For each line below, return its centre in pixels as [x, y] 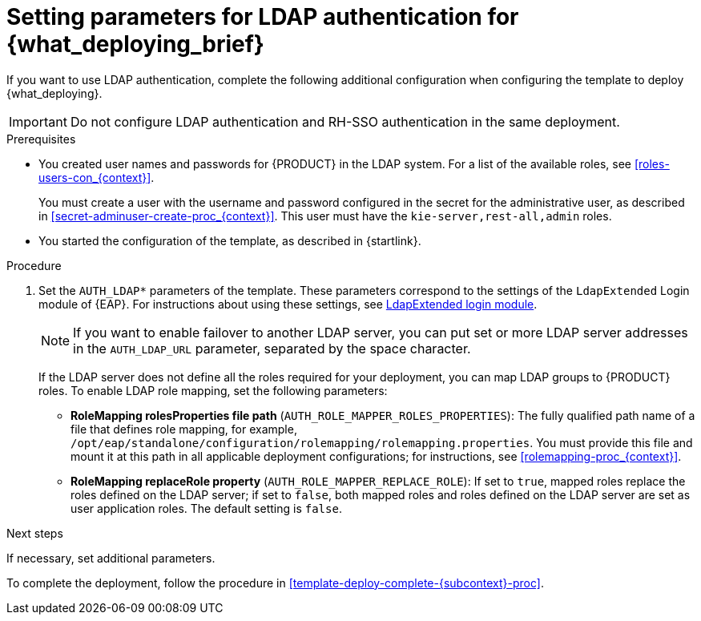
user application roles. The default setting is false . [206, 508]
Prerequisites [41, 139]
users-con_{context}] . [97, 177]
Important [38, 121]
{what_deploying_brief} [135, 44]
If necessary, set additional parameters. [111, 558]
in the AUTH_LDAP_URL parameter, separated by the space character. [272, 348]
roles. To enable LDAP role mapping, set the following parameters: [213, 390]
